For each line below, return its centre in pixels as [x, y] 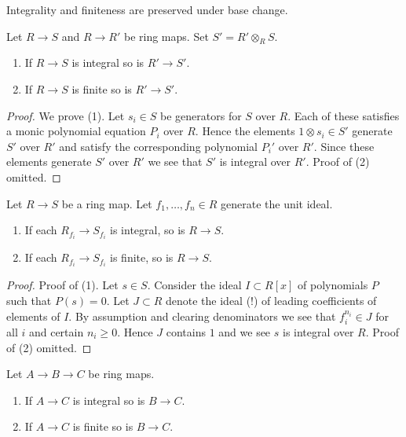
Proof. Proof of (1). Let [62, 285]
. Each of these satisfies [344, 115]
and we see [245, 331]
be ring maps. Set [166, 36]
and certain [56, 331]
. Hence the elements [245, 131]
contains [186, 331]
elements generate [49, 162]
